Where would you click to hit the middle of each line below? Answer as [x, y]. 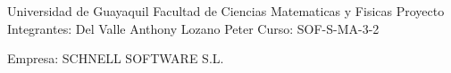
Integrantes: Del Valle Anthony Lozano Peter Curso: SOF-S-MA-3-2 [193, 28]
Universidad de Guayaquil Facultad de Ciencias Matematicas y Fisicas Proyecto [226, 11]
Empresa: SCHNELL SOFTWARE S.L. [116, 58]
